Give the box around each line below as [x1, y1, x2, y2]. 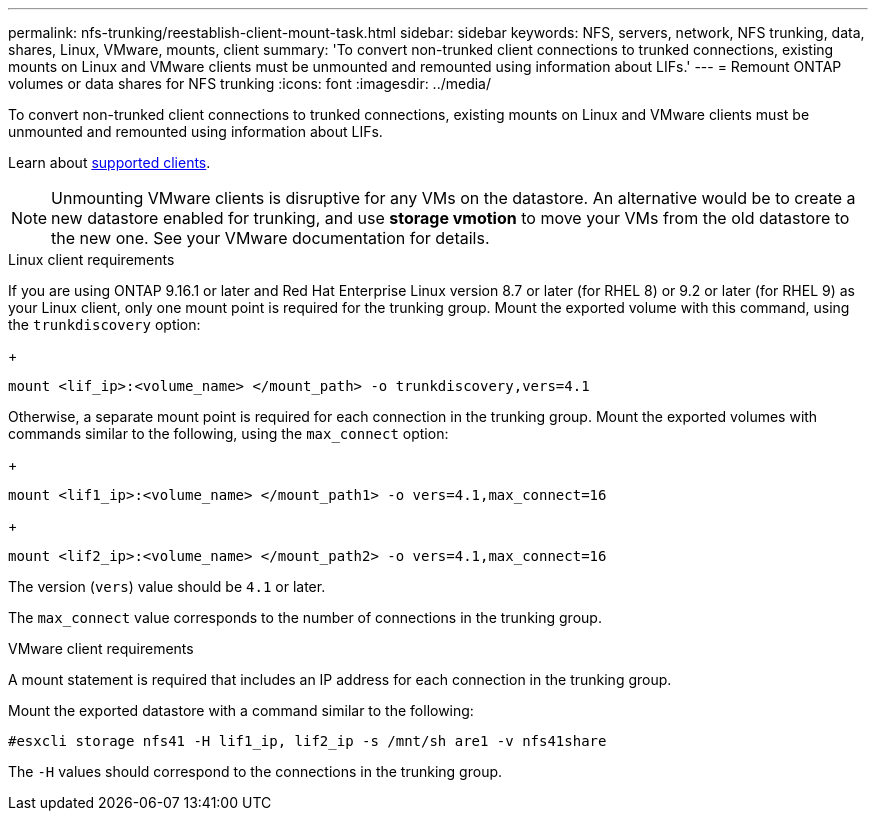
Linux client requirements [8, 251, 175, 268]
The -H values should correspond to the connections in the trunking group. [8, 763, 503, 780]
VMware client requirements [8, 640, 194, 657]
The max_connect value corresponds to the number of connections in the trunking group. [8, 609, 602, 626]
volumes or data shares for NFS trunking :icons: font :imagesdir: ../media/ [8, 75, 492, 92]
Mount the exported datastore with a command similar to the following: [8, 702, 474, 719]
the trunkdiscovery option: [8, 316, 201, 333]
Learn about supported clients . [8, 154, 211, 171]
